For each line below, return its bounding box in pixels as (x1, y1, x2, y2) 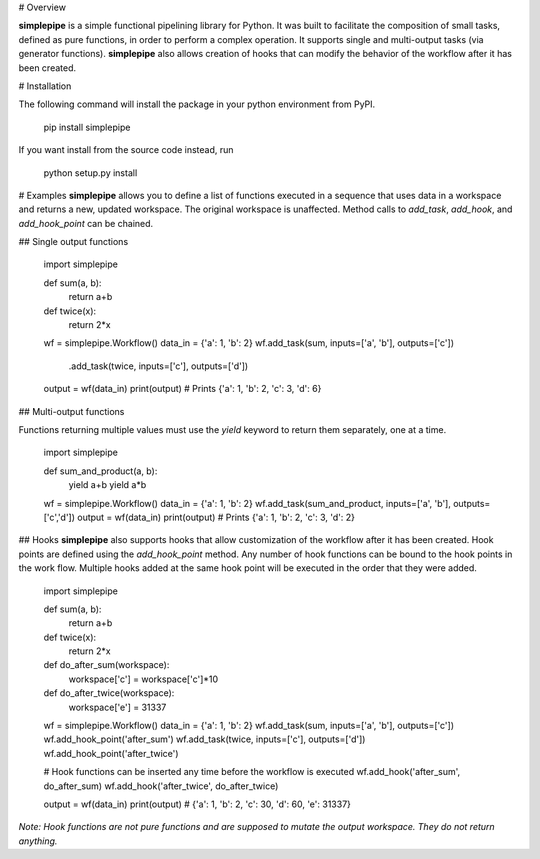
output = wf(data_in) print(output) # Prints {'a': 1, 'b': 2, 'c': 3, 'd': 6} (43, 383, 322, 395)
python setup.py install (43, 166, 138, 179)
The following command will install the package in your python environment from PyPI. (18, 98, 376, 110)
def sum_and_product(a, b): (43, 465, 158, 477)
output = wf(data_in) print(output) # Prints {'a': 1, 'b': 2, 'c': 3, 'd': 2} (76, 511, 355, 523)
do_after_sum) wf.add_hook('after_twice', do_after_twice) (43, 780, 279, 792)
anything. (18, 835, 58, 847)
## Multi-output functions (18, 405, 125, 417)
